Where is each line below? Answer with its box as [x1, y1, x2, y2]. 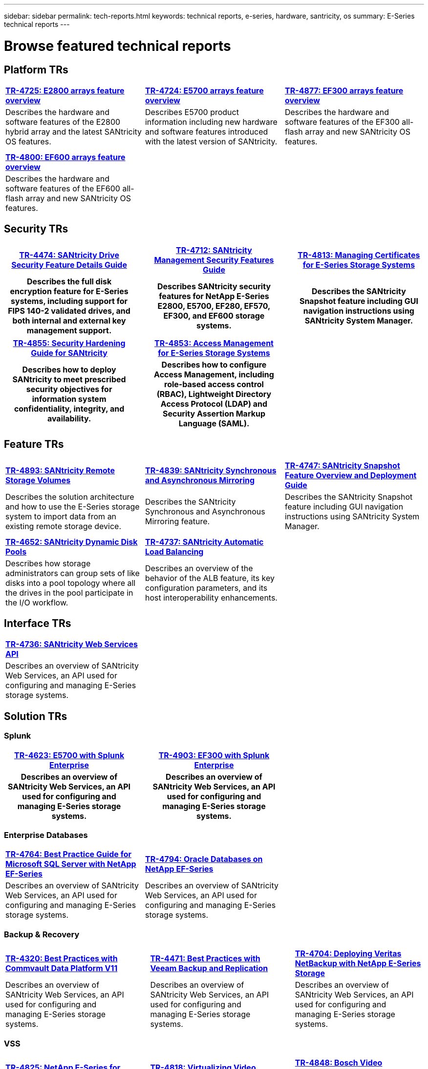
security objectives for [26, 384, 112, 394]
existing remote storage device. [5, 521, 122, 531]
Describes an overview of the [145, 563, 253, 573]
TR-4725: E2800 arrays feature [5, 85, 125, 95]
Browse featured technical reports [4, 37, 231, 54]
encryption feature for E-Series [10, 286, 128, 296]
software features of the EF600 [5, 183, 120, 193]
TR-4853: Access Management [154, 338, 274, 348]
